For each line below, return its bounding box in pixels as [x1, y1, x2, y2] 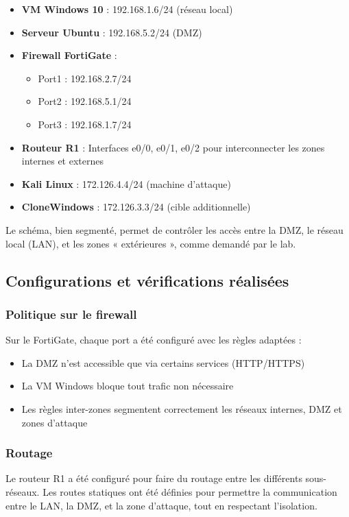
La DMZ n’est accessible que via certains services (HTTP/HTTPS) [21, 355, 305, 370]
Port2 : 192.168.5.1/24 [38, 94, 132, 108]
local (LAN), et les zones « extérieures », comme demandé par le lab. [5, 236, 296, 250]
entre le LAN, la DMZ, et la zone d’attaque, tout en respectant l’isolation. [5, 498, 317, 512]
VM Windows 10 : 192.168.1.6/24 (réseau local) [21, 2, 233, 16]
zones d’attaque [21, 415, 88, 429]
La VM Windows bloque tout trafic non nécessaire [21, 378, 234, 393]
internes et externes [21, 154, 104, 168]
